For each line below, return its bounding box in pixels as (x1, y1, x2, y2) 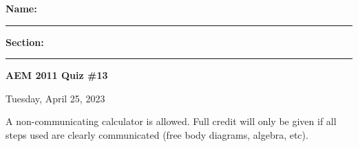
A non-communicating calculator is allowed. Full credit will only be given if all (6, 114, 337, 128)
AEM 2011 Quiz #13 (6, 68, 108, 82)
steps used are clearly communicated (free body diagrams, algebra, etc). (6, 127, 308, 142)
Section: (6, 34, 44, 49)
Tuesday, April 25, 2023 (6, 91, 105, 105)
